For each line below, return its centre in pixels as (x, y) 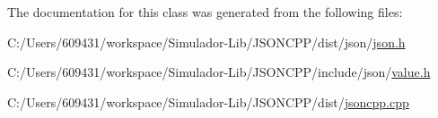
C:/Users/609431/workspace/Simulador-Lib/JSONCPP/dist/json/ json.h (206, 42)
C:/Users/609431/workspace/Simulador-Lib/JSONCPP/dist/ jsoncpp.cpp (208, 101)
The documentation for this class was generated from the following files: (205, 12)
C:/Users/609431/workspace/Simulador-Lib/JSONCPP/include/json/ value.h (219, 72)
